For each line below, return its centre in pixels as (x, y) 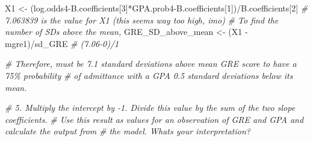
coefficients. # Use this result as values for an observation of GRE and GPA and (154, 119)
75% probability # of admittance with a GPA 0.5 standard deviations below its (149, 75)
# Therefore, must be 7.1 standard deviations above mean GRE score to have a (151, 64)
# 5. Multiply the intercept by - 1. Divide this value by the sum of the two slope (150, 108)
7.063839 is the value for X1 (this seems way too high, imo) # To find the (142, 20)
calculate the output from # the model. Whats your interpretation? (128, 131)
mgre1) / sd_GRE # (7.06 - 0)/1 (62, 43)
